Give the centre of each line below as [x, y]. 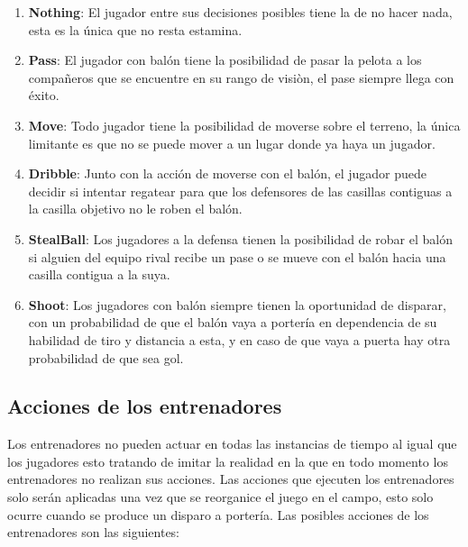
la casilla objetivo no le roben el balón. [135, 209]
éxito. [44, 95]
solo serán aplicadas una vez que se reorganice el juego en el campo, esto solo [220, 497]
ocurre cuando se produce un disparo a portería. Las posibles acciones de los [218, 514]
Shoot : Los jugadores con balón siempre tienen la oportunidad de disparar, [237, 304]
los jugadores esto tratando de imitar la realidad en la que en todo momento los [228, 461]
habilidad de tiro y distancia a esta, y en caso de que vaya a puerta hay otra [239, 339]
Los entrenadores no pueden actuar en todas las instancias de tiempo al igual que [232, 444]
